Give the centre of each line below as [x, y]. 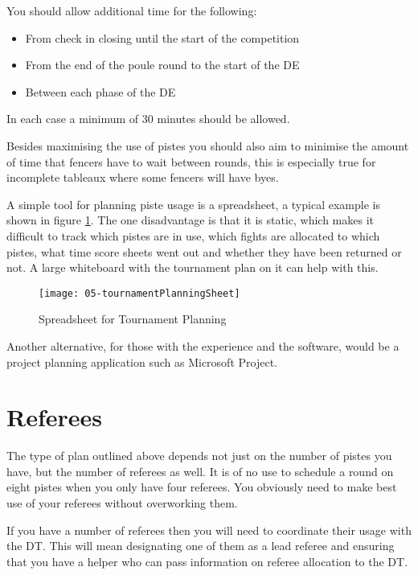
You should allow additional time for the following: [132, 10]
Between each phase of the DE [100, 91]
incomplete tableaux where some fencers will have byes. [143, 177]
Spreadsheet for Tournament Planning [133, 319]
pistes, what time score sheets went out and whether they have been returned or [204, 251]
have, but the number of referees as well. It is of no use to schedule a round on [200, 471]
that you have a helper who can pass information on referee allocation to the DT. [207, 561]
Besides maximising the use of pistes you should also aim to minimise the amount [208, 145]
